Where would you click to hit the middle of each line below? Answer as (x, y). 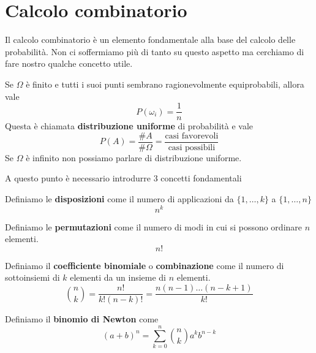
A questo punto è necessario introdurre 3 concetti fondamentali (123, 178)
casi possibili (192, 147)
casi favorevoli (192, 136)
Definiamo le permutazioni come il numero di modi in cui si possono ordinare (154, 226)
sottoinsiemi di (32, 277)
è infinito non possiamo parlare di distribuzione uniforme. (134, 157)
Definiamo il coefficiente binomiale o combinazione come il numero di (145, 265)
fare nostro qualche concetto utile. (69, 63)
